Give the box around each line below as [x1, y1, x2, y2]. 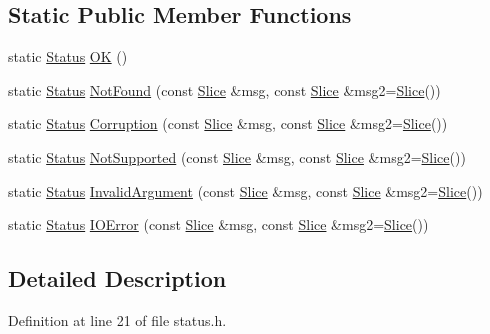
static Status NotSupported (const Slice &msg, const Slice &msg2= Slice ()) [8, 146, 466, 167]
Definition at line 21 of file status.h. [8, 309, 227, 330]
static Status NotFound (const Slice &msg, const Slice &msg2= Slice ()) [8, 79, 441, 100]
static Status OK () [8, 46, 128, 67]
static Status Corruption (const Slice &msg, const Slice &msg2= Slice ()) [8, 113, 448, 134]
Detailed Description [8, 263, 227, 294]
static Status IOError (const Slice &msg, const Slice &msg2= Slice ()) [8, 214, 429, 235]
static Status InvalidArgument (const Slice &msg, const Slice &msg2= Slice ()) [8, 180, 483, 201]
